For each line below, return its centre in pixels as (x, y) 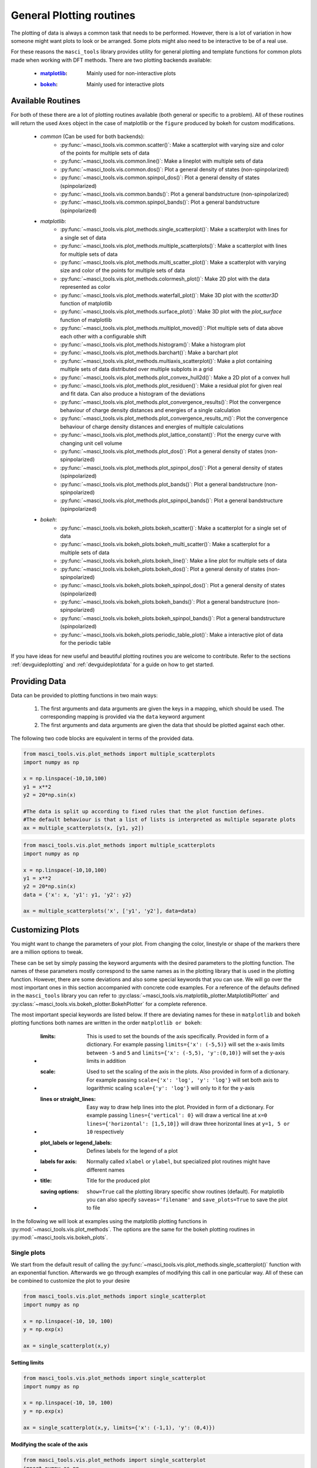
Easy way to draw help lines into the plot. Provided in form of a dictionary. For (180, 1107)
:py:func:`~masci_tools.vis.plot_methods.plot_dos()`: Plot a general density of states (162, 452)
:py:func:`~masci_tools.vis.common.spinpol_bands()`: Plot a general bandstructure (160, 202)
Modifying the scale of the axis (49, 1445)
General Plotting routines (73, 15)
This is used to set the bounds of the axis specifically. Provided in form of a (178, 1036)
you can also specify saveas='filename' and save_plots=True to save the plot (187, 1199)
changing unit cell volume (91, 443)
